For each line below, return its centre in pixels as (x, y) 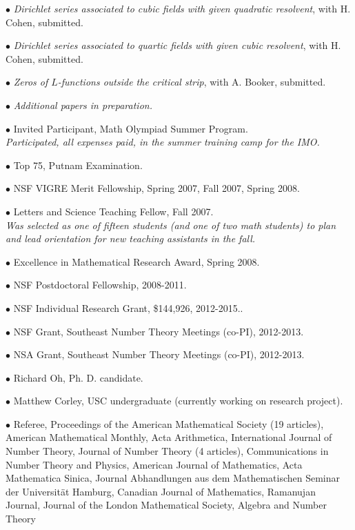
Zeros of (31, 82)
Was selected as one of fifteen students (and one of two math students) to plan (171, 225)
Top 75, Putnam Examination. (78, 165)
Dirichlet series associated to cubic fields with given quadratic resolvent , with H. (182, 8)
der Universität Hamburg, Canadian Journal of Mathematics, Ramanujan (161, 491)
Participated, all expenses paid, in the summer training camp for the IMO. (163, 142)
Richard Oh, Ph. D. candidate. (78, 377)
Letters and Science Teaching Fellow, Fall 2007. (113, 211)
